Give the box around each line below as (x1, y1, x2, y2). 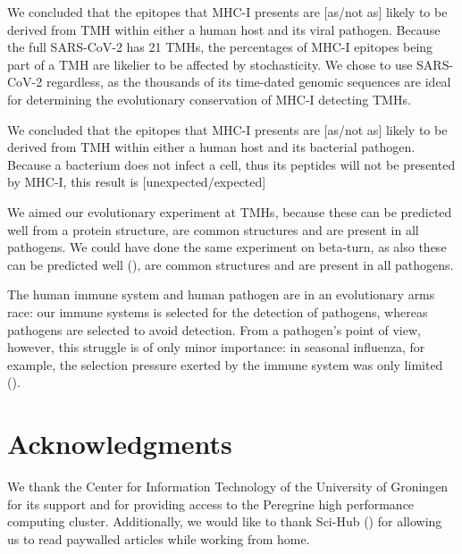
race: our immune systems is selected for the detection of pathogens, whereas (7, 302, 428, 321)
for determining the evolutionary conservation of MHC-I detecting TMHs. (7, 89, 411, 108)
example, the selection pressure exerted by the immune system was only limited (7, 355, 443, 374)
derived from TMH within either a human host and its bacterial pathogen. (7, 138, 416, 156)
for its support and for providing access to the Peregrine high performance (7, 494, 415, 513)
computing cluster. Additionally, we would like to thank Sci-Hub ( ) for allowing (7, 512, 442, 531)
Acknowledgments (7, 425, 232, 462)
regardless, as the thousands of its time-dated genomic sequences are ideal (46, 72, 451, 91)
